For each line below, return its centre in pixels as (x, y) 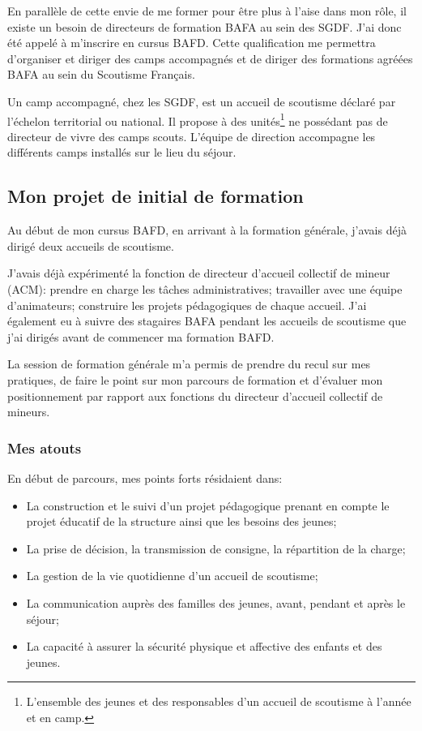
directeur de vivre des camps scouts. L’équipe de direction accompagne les (192, 136)
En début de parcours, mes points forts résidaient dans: (145, 477)
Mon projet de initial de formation (156, 196)
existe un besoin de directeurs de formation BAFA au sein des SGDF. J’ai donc (205, 26)
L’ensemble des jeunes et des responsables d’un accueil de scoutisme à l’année (219, 701)
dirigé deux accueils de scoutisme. (91, 245)
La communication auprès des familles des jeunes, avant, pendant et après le (216, 602)
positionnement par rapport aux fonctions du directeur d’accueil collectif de (195, 396)
